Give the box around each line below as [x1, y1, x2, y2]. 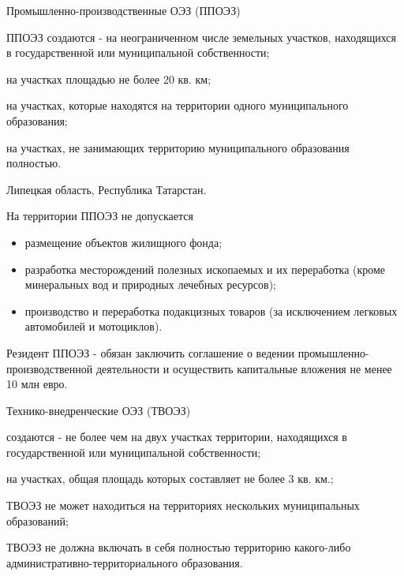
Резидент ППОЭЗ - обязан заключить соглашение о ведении [6, 344, 294, 361]
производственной [6, 360, 93, 376]
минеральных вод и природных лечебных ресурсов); [24, 276, 276, 293]
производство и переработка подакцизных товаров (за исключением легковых [24, 302, 398, 319]
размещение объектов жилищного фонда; [24, 234, 223, 250]
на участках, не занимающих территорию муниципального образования [6, 139, 350, 155]
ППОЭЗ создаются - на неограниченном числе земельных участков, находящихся [6, 28, 397, 45]
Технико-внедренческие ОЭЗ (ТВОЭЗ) [6, 402, 191, 418]
